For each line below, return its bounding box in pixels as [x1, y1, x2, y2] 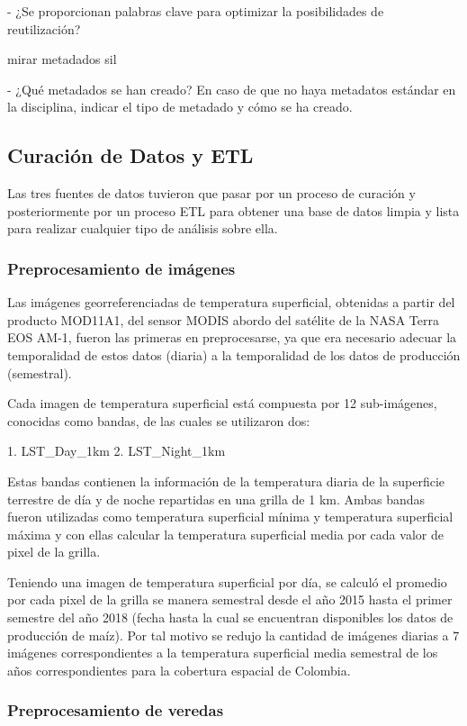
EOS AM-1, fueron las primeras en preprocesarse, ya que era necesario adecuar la [7, 328, 457, 347]
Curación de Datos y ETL [7, 141, 254, 169]
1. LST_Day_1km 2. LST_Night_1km [7, 441, 226, 460]
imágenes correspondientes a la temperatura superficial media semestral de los [7, 643, 438, 662]
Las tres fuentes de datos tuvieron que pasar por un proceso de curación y [7, 184, 416, 203]
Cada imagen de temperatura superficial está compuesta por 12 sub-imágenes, [7, 394, 437, 413]
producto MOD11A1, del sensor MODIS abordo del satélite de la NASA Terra [7, 310, 439, 329]
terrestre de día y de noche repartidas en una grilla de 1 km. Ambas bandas [7, 489, 426, 508]
